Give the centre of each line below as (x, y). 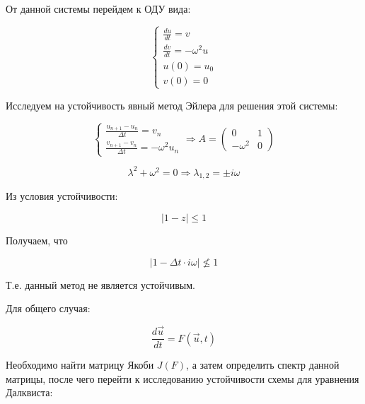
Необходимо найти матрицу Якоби (80, 365)
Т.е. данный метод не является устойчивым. (100, 284)
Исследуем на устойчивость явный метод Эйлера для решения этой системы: (172, 105)
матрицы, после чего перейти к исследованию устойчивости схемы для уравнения (182, 378)
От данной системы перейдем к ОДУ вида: (98, 8)
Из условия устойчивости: (62, 196)
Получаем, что (37, 240)
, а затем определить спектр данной (263, 365)
